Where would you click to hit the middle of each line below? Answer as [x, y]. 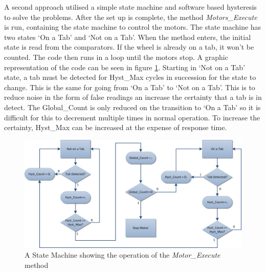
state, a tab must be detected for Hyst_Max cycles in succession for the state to [130, 77]
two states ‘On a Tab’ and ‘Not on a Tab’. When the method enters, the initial [128, 37]
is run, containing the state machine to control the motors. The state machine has [133, 27]
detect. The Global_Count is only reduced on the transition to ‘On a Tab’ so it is [132, 107]
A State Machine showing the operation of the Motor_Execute [123, 255]
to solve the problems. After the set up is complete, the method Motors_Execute [131, 17]
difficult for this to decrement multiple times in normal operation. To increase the [132, 117]
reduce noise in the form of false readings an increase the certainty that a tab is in [133, 97]
